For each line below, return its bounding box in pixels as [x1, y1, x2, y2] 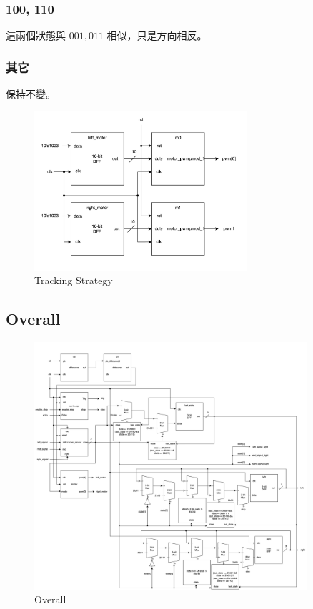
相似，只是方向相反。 [106, 28, 207, 43]
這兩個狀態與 [6, 28, 66, 43]
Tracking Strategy [34, 273, 113, 288]
